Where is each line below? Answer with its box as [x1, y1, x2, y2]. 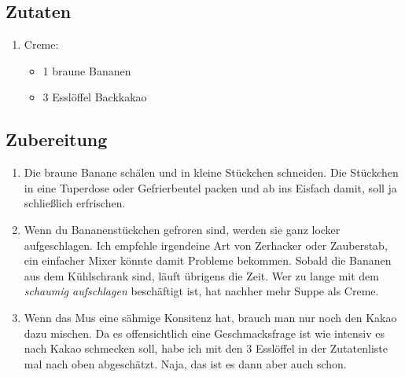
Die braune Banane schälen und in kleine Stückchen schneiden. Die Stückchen [24, 164, 399, 181]
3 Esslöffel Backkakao [42, 89, 147, 105]
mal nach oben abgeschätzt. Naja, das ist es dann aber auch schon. [24, 355, 347, 372]
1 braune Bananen [42, 62, 131, 79]
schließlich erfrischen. [24, 195, 126, 211]
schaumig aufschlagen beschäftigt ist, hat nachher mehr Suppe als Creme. [24, 283, 379, 299]
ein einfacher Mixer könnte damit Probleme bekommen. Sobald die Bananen [24, 252, 392, 269]
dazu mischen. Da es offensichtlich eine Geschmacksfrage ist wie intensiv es [24, 324, 385, 341]
